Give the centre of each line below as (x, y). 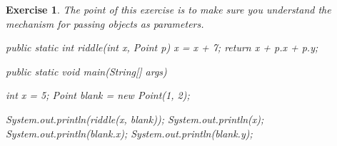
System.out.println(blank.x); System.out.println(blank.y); (129, 133)
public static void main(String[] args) (86, 71)
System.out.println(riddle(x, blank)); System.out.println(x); (135, 119)
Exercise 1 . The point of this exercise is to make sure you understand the (168, 9)
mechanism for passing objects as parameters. (105, 23)
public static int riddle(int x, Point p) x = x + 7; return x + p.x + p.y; (162, 47)
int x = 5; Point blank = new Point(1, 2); (98, 95)
